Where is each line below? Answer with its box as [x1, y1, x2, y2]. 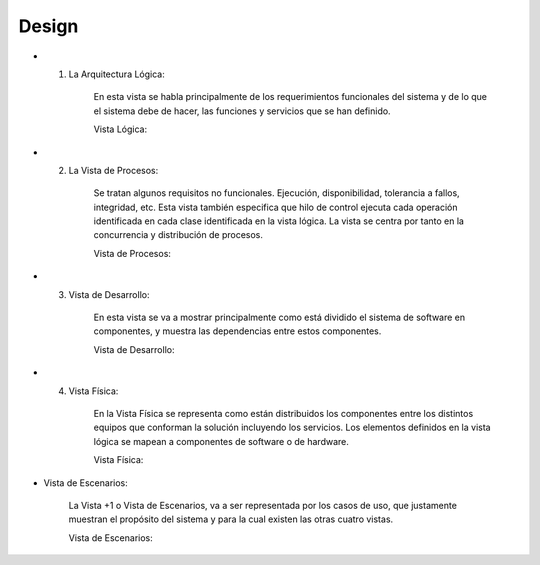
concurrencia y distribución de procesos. [93, 229, 264, 241]
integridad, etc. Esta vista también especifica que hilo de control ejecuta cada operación [93, 201, 458, 213]
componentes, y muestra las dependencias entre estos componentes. [93, 325, 382, 337]
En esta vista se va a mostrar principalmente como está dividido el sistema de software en [93, 311, 466, 324]
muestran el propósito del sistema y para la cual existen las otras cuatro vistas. [68, 513, 394, 525]
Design [18, 15, 79, 37]
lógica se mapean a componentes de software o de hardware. [93, 435, 350, 447]
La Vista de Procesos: [68, 164, 159, 176]
